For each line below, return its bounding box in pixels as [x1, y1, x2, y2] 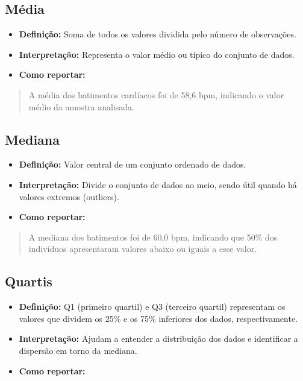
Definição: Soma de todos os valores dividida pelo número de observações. [19, 28, 296, 40]
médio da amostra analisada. [28, 100, 134, 113]
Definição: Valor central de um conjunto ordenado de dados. [19, 158, 246, 171]
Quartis [5, 272, 52, 291]
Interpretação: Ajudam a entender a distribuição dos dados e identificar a [19, 332, 298, 345]
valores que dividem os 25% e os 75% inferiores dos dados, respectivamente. [19, 312, 298, 324]
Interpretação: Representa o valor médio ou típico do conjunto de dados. [19, 48, 295, 60]
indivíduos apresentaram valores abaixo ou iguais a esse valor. [28, 242, 257, 255]
